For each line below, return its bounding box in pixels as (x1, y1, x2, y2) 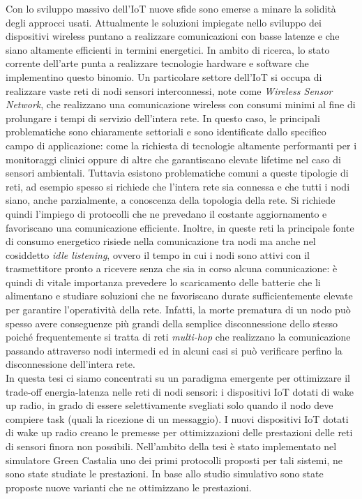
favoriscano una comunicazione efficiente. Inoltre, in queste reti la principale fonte (6, 220, 354, 234)
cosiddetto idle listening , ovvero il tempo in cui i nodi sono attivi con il (6, 247, 310, 262)
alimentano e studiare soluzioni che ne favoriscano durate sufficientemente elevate (6, 288, 353, 303)
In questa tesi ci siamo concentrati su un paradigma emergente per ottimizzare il (6, 371, 350, 385)
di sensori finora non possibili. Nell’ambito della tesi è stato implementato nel (6, 439, 337, 453)
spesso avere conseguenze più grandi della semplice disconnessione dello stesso (6, 315, 338, 330)
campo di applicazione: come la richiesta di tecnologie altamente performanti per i (6, 137, 357, 152)
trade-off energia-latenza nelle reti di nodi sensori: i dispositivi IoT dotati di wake (6, 384, 354, 399)
